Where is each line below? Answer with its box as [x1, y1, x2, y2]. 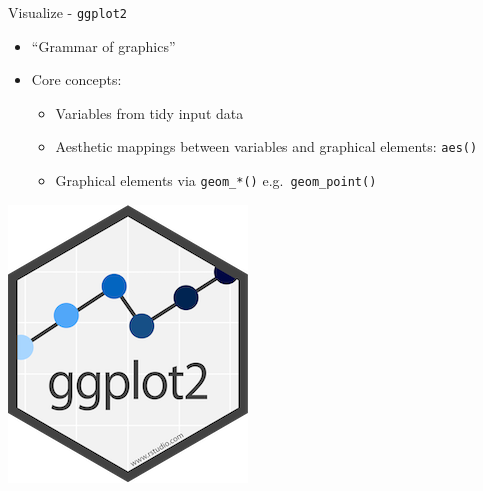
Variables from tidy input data [55, 102, 244, 123]
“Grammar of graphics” [31, 35, 176, 56]
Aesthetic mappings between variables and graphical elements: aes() [55, 136, 478, 157]
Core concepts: [31, 69, 122, 90]
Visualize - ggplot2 [8, 2, 128, 22]
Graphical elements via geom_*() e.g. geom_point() [55, 170, 377, 191]
